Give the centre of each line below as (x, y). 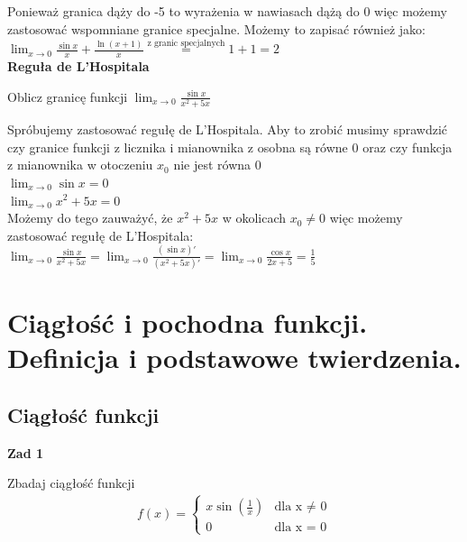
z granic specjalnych (186, 43)
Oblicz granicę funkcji (68, 96)
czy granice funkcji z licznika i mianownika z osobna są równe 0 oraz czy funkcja (230, 147)
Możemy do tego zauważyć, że (90, 218)
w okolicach (254, 218)
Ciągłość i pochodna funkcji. (188, 322)
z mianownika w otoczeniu (80, 165)
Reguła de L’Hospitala (78, 66)
